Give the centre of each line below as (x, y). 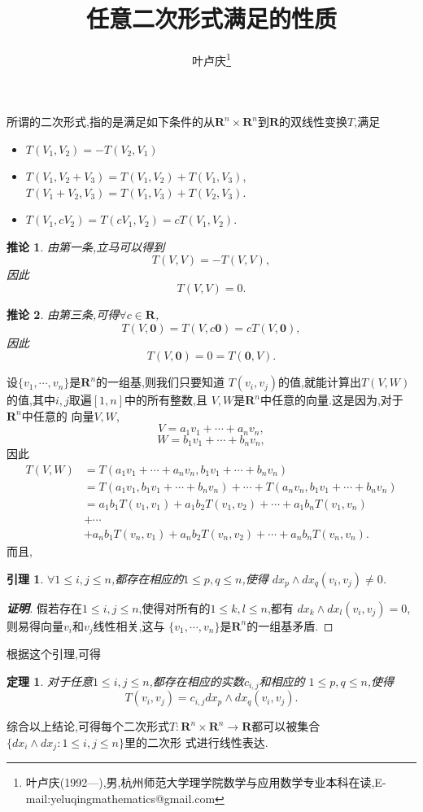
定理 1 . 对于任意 (50, 681)
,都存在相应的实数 (196, 681)
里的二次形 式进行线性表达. (196, 742)
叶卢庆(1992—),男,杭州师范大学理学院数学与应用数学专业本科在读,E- (206, 782)
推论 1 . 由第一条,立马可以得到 (86, 246)
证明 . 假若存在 (44, 607)
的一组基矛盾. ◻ (290, 625)
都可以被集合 (286, 726)
